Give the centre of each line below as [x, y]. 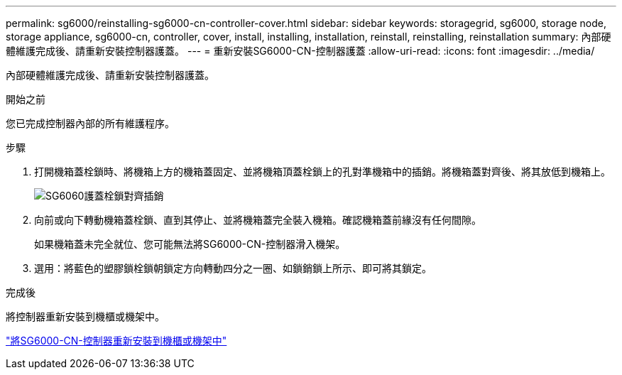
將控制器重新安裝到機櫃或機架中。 [85, 316]
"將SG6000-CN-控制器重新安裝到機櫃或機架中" [116, 341]
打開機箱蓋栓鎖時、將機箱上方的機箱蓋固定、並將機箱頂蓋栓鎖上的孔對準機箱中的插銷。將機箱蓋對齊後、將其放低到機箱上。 [322, 172]
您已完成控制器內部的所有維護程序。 [90, 123]
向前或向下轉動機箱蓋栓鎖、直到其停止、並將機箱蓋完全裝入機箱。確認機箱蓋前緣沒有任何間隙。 [258, 220]
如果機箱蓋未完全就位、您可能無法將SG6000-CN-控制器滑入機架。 [190, 244]
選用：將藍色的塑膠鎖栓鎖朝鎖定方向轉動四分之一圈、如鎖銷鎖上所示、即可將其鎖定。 [233, 268]
